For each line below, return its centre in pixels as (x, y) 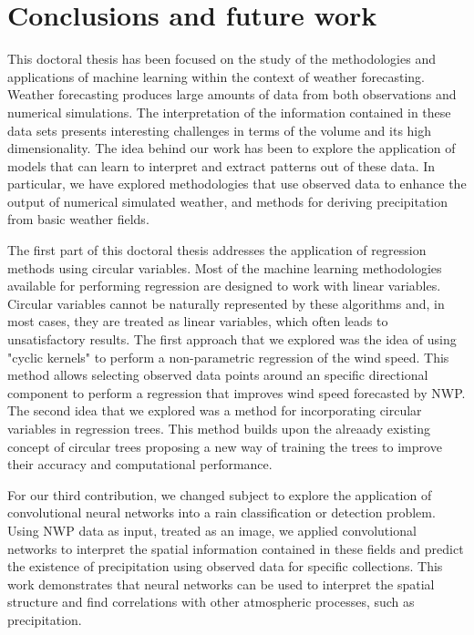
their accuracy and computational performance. (140, 464)
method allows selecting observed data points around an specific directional (218, 375)
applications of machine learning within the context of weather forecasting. (216, 76)
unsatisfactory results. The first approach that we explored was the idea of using (232, 339)
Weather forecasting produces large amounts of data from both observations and (232, 94)
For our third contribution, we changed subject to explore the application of (220, 494)
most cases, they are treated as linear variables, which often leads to (198, 321)
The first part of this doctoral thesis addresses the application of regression (217, 250)
